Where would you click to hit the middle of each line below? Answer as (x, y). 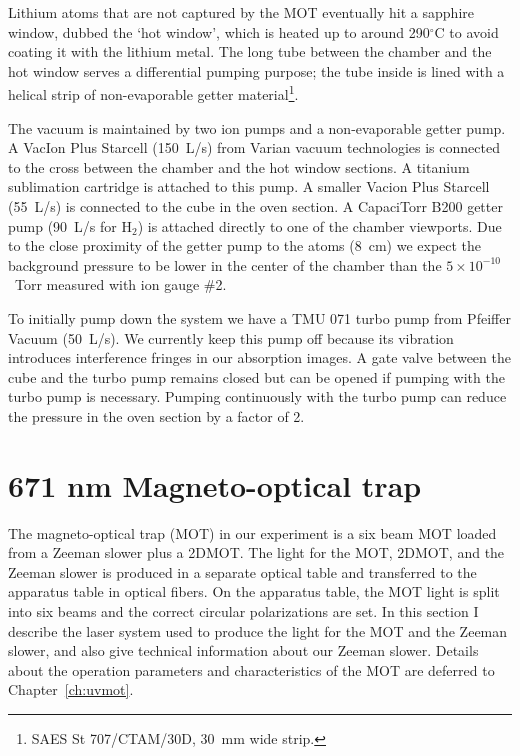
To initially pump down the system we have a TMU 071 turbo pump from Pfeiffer (259, 317)
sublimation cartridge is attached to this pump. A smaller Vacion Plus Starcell (249, 186)
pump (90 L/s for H (70, 225)
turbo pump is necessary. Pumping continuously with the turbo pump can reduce (257, 396)
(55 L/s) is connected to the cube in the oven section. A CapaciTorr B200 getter (255, 206)
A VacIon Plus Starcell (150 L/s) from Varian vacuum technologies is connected (254, 147)
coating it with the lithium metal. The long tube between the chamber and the (250, 51)
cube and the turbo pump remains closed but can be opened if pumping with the (256, 376)
